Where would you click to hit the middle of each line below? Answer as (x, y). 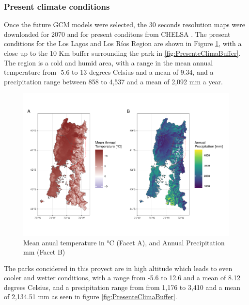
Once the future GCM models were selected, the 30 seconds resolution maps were (125, 24)
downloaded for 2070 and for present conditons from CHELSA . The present (117, 34)
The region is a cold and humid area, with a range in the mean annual (109, 62)
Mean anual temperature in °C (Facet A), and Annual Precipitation (124, 242)
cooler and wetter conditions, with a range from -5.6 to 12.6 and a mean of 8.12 (122, 278)
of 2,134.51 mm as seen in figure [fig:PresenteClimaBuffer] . (91, 297)
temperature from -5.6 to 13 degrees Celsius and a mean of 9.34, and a (109, 72)
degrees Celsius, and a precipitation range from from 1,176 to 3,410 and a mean (122, 287)
